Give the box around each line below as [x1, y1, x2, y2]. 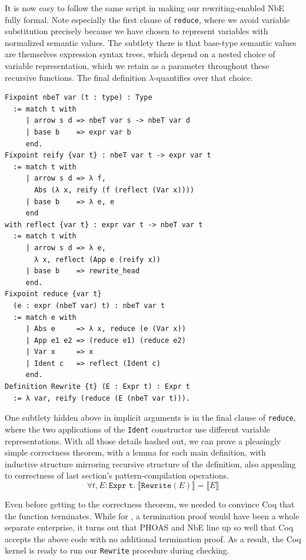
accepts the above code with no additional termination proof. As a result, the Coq [5, 532, 301, 545]
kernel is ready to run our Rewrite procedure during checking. [5, 544, 229, 556]
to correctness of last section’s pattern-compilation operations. [5, 469, 229, 482]
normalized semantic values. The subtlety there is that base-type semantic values [5, 36, 297, 48]
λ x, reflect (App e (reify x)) [34, 255, 161, 264]
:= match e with [13, 313, 76, 322]
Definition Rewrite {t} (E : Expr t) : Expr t [5, 382, 190, 391]
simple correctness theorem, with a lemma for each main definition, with [5, 446, 266, 459]
